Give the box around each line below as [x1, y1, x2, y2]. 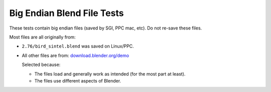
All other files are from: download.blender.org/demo [22, 52, 129, 58]
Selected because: [22, 61, 61, 67]
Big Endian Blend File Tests [9, 7, 124, 18]
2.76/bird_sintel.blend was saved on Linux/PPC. [22, 43, 134, 49]
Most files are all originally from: [9, 34, 76, 40]
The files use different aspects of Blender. [34, 77, 121, 83]
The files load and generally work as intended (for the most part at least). [34, 70, 186, 77]
